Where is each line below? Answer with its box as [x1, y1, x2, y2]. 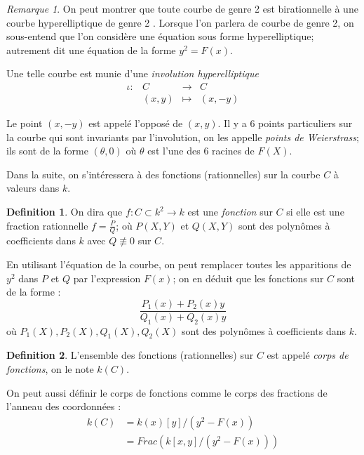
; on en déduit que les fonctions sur [173, 270, 324, 285]
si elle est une [286, 204, 344, 218]
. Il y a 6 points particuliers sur [217, 116, 353, 131]
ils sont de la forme [6, 143, 88, 158]
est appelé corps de [267, 348, 349, 362]
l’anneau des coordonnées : [6, 399, 121, 414]
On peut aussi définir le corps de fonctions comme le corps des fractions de [6, 385, 328, 400]
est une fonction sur [187, 204, 273, 218]
